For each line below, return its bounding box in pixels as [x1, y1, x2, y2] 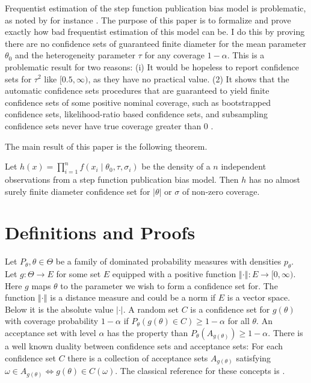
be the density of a [141, 160, 211, 173]
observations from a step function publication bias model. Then [5, 173, 239, 185]
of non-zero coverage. [182, 185, 260, 197]
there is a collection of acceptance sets [67, 351, 208, 364]
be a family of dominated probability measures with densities [55, 255, 282, 268]
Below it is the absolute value [5, 302, 114, 315]
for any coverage [144, 49, 205, 61]
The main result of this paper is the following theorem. [5, 139, 208, 152]
